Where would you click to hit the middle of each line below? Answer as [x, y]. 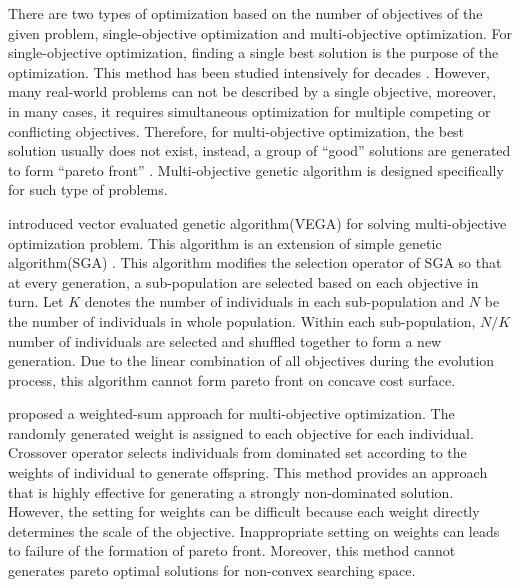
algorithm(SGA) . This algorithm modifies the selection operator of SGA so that [255, 262]
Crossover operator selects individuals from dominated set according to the [237, 452]
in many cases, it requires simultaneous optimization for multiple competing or [249, 110]
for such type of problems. [88, 189]
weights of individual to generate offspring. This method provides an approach [248, 472]
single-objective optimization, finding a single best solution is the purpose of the [253, 52]
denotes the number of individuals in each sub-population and [274, 301]
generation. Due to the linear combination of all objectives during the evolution [251, 360]
